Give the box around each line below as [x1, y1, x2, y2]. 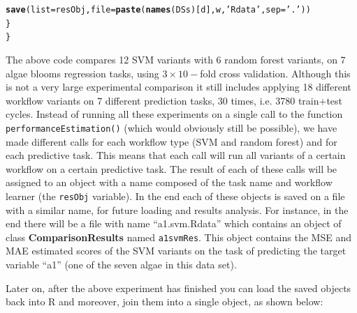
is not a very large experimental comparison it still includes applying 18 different [6, 79, 351, 94]
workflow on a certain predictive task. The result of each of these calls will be [6, 161, 337, 176]
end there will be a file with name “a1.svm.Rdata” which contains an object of [6, 216, 342, 231]
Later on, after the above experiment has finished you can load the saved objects [6, 280, 351, 295]
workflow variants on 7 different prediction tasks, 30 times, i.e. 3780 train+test [6, 93, 343, 107]
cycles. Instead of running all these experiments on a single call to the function [6, 107, 343, 121]
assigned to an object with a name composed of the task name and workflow [6, 175, 333, 190]
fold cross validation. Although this [200, 66, 351, 80]
